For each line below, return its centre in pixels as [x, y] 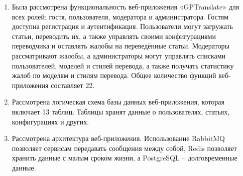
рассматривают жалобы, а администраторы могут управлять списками [119, 55]
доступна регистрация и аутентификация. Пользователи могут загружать [122, 26]
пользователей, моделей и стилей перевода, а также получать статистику [123, 65]
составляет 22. [73, 85]
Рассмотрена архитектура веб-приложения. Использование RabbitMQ [118, 138]
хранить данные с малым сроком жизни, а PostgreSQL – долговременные [125, 158]
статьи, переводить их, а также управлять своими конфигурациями [114, 36]
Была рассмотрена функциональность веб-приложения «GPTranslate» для [126, 6]
